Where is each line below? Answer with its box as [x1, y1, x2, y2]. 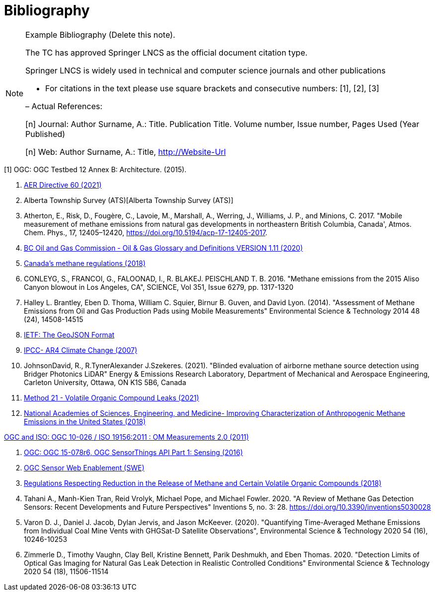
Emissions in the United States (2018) [24, 417, 146, 426]
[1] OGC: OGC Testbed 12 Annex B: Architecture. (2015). [4, 165, 187, 174]
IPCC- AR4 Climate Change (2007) [24, 345, 138, 354]
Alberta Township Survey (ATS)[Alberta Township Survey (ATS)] [24, 196, 233, 204]
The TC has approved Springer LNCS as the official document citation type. [25, 47, 308, 58]
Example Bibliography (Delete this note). [25, 29, 175, 40]
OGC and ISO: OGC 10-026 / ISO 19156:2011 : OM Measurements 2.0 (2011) [4, 432, 249, 441]
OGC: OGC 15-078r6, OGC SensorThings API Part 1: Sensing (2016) [24, 448, 243, 457]
